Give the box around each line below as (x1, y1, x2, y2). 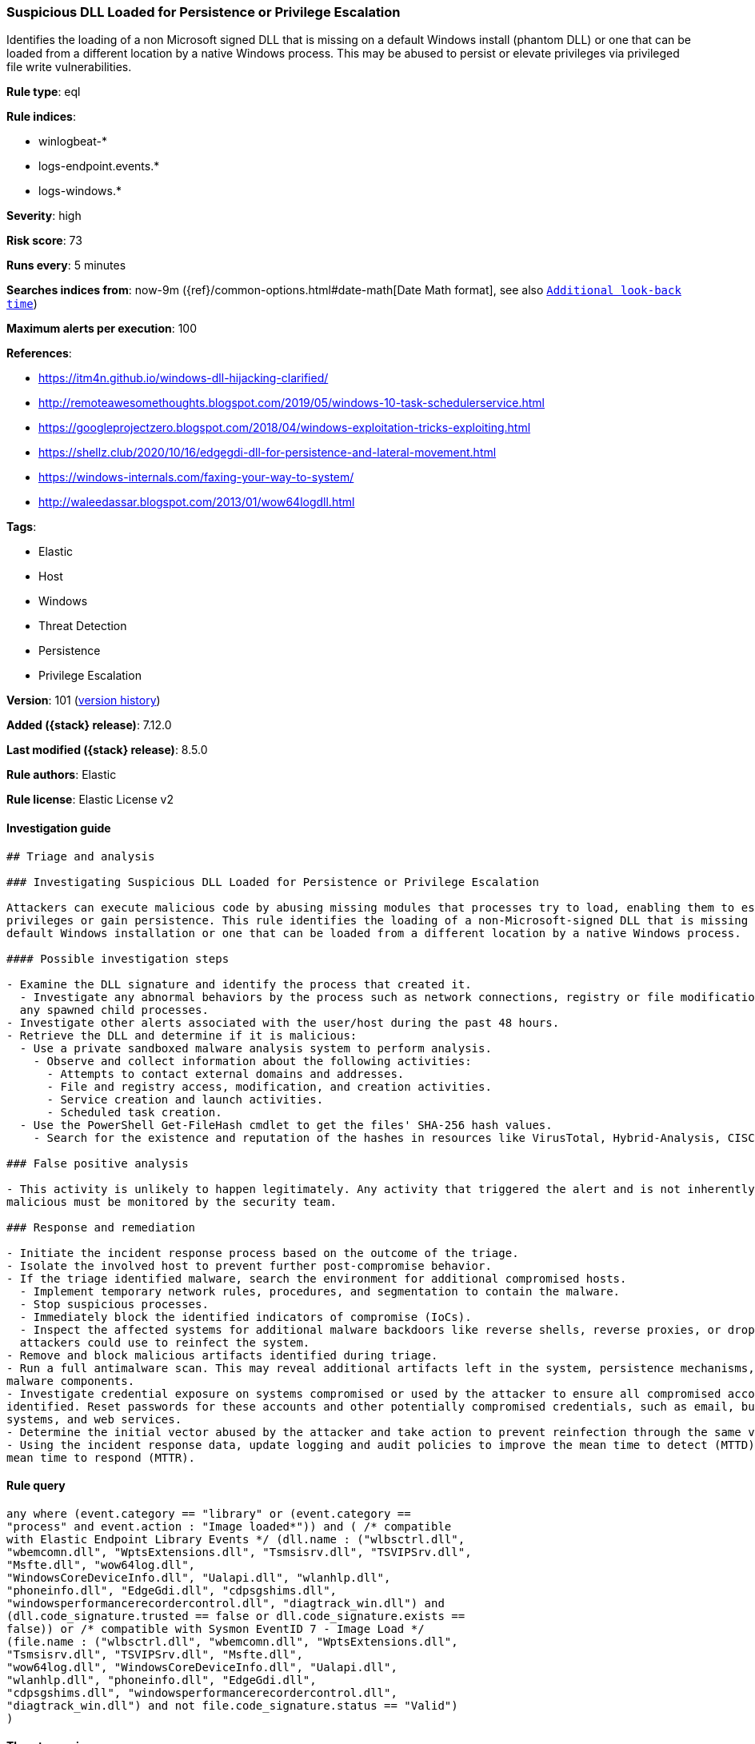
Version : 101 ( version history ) (6, 693, 161, 708)
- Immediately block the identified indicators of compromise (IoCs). (19, 1310, 472, 1323)
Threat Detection (38, 619, 127, 633)
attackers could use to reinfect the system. (19, 1335, 310, 1349)
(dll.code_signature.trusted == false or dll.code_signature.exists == (6, 1609, 465, 1622)
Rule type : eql (6, 85, 81, 99)
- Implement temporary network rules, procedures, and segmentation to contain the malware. (19, 1284, 621, 1298)
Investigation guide (6, 820, 111, 835)
